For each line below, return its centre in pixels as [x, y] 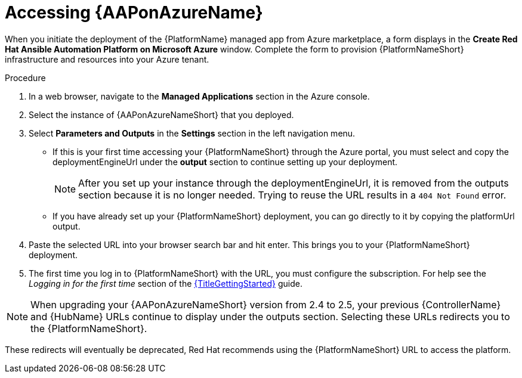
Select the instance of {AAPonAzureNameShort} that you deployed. [161, 114]
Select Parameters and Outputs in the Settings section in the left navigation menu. [192, 133]
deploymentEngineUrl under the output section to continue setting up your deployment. [225, 162]
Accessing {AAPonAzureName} [134, 13]
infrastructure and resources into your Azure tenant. [107, 59]
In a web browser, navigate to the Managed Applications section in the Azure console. [199, 96]
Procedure [25, 78]
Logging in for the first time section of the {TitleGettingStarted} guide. [166, 283]
